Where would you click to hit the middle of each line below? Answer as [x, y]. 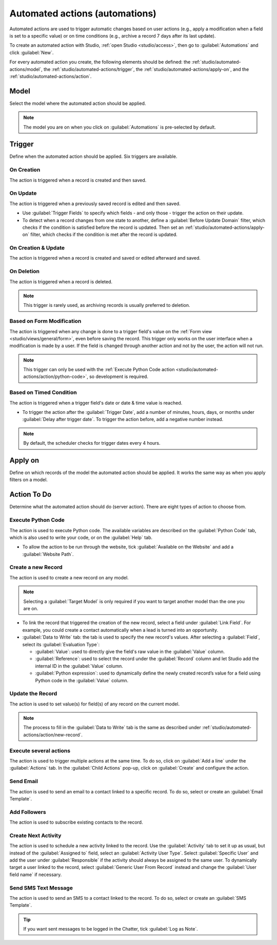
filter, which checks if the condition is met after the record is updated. [104, 234]
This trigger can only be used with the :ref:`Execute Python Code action [99, 370]
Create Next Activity [35, 835]
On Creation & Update [37, 248]
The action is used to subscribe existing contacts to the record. [76, 822]
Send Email [24, 782]
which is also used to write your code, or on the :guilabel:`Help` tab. [81, 537]
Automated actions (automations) [83, 13]
